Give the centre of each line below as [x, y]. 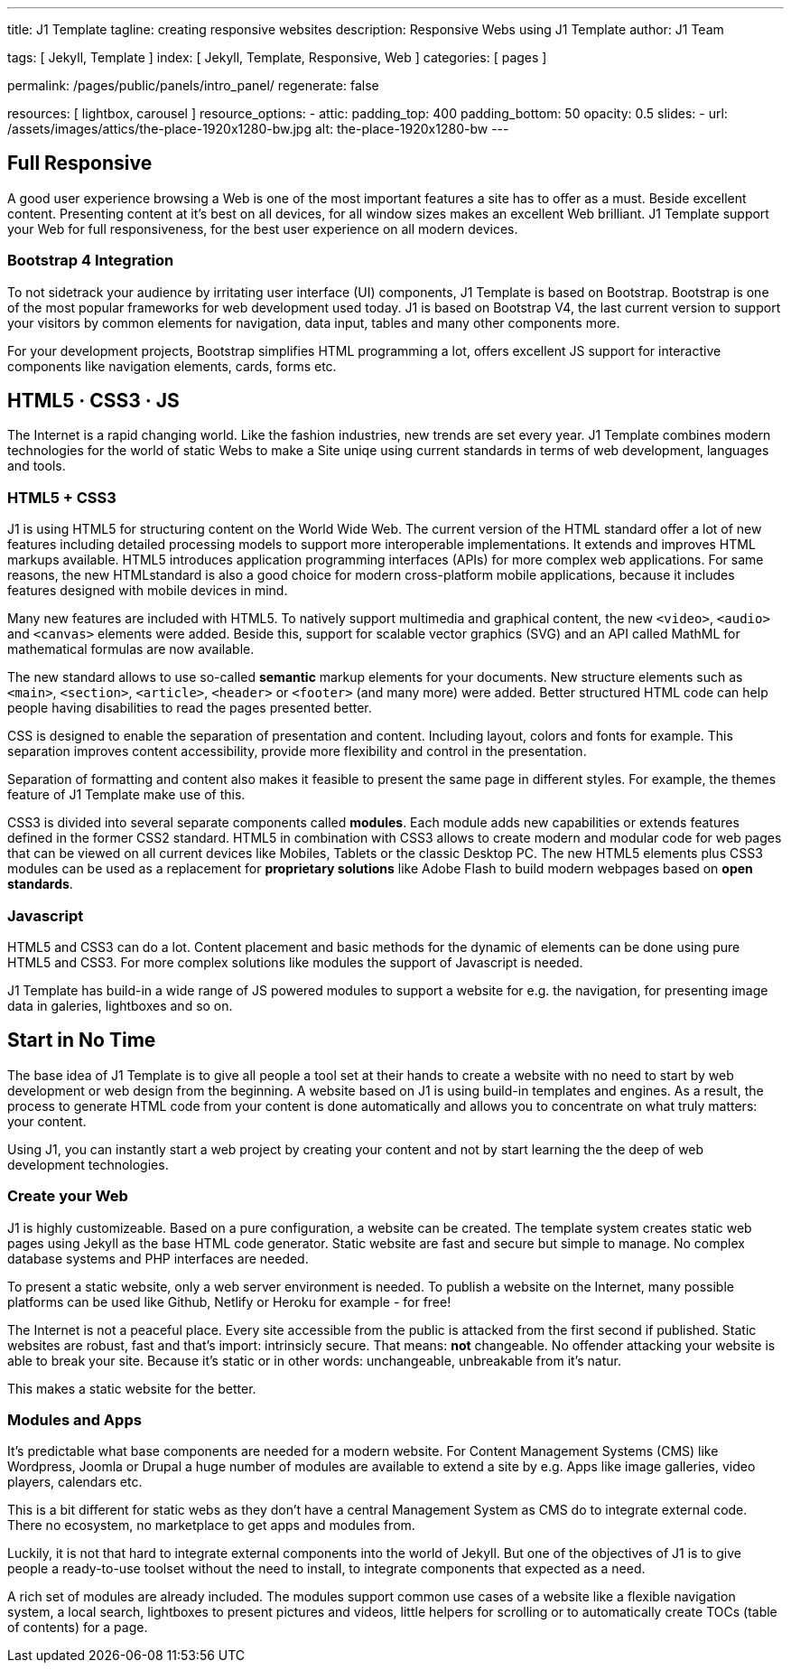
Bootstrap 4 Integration [91, 261]
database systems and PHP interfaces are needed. [158, 1258]
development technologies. [88, 1164]
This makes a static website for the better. [132, 1388]
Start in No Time [82, 1040]
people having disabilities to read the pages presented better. [190, 708]
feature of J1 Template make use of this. [126, 795]
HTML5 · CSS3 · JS [93, 401]
